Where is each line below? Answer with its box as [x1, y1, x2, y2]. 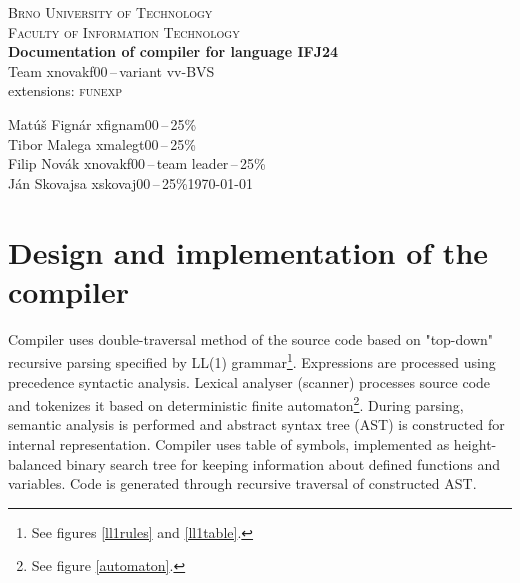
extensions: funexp [8, 80, 122, 101]
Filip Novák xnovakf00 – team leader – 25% [8, 153, 266, 174]
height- [453, 433, 497, 454]
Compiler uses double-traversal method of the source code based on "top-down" [8, 328, 494, 349]
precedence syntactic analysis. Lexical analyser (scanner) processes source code [8, 371, 491, 392]
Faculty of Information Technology [8, 21, 240, 42]
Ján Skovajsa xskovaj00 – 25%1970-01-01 [8, 172, 253, 193]
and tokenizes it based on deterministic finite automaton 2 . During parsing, [8, 392, 464, 415]
